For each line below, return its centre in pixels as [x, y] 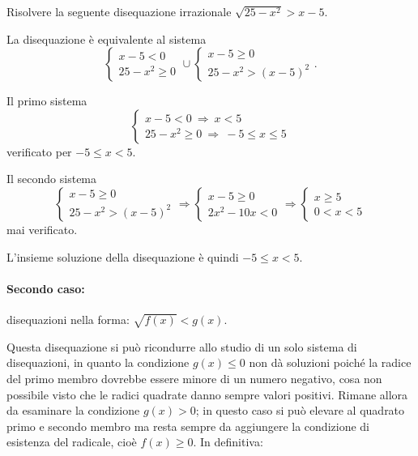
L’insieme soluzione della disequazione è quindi [123, 256]
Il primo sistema [47, 101]
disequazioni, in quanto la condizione [98, 362]
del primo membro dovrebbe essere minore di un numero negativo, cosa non [194, 378]
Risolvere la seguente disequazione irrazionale [119, 11]
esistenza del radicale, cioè [72, 442]
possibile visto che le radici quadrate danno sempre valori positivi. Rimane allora [207, 394]
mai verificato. [42, 229]
